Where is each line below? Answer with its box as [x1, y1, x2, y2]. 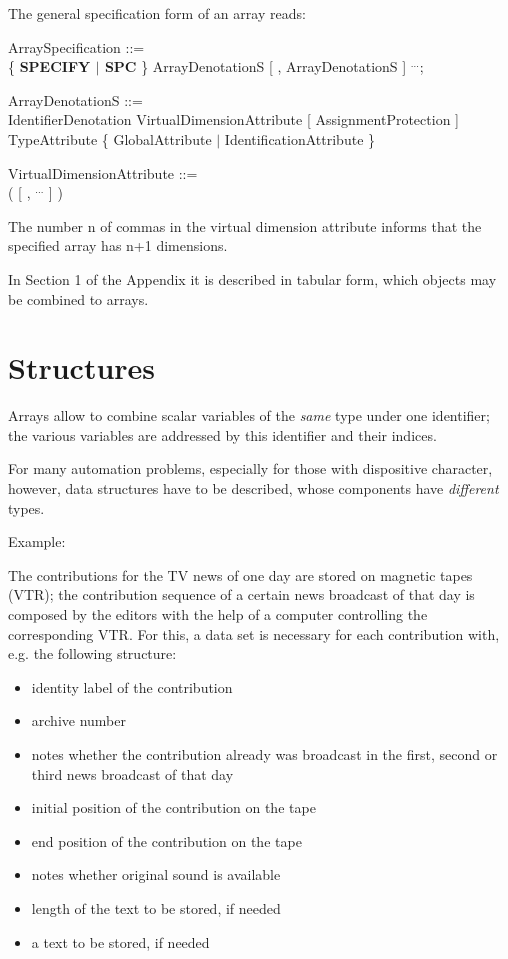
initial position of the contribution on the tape [31, 797, 316, 818]
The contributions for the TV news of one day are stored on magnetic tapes [8, 564, 473, 585]
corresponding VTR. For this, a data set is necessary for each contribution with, [8, 623, 500, 644]
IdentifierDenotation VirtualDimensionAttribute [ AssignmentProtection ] [8, 109, 459, 130]
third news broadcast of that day [31, 763, 234, 784]
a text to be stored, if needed [31, 931, 210, 952]
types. [8, 497, 45, 518]
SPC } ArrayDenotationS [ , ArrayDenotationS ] [104, 56, 407, 77]
